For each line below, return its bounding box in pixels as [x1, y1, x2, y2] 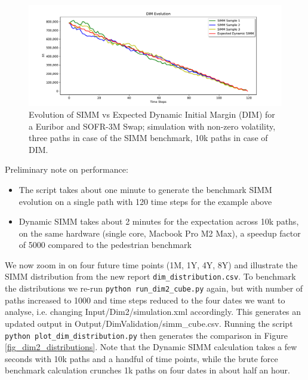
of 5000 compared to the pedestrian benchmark [19, 238, 192, 251]
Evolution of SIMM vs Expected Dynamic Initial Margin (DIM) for [29, 108, 275, 120]
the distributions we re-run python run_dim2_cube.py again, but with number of [5, 282, 303, 295]
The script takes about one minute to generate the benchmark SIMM [19, 183, 272, 195]
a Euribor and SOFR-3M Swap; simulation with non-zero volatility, [29, 119, 276, 132]
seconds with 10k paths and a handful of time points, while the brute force [5, 352, 278, 364]
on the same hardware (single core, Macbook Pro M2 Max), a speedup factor [19, 226, 301, 239]
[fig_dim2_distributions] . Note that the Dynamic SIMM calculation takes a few [5, 341, 297, 353]
